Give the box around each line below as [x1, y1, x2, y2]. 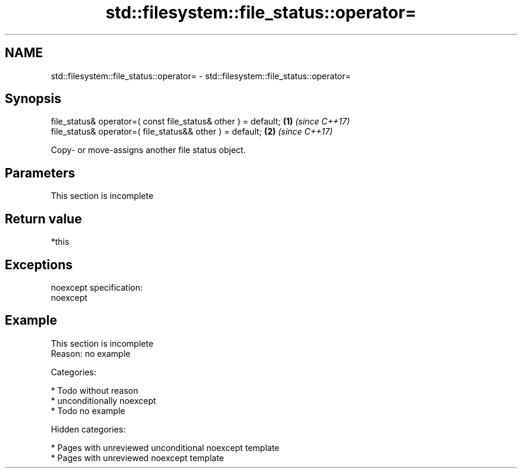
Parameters [5, 165, 75, 181]
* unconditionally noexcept [51, 395, 156, 406]
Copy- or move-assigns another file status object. [51, 145, 246, 155]
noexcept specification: [51, 282, 143, 292]
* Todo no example [51, 405, 125, 416]
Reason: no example [51, 348, 130, 359]
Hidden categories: [51, 424, 126, 434]
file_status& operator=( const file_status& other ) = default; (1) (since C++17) [51, 116, 350, 127]
